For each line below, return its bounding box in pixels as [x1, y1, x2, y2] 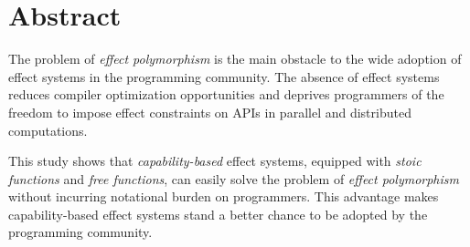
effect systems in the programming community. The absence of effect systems [8, 67, 440, 86]
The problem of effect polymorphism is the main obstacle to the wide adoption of [8, 49, 462, 68]
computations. [8, 120, 88, 139]
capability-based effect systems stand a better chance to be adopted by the [8, 204, 428, 223]
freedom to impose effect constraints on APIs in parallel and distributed [8, 102, 411, 121]
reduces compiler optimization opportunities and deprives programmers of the [8, 85, 444, 104]
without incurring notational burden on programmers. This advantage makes [8, 187, 439, 206]
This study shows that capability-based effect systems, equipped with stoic [8, 151, 422, 170]
